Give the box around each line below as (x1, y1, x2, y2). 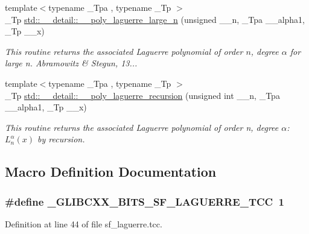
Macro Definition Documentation (5, 162, 217, 181)
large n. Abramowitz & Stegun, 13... (5, 57, 138, 69)
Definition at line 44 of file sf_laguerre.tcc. (5, 217, 162, 230)
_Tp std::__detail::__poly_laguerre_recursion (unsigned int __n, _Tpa (5, 89, 280, 101)
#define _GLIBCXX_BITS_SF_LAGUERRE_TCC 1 (5, 194, 284, 209)
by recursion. (37, 133, 85, 145)
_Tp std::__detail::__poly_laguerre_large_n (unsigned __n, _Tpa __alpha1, (5, 13, 305, 25)
